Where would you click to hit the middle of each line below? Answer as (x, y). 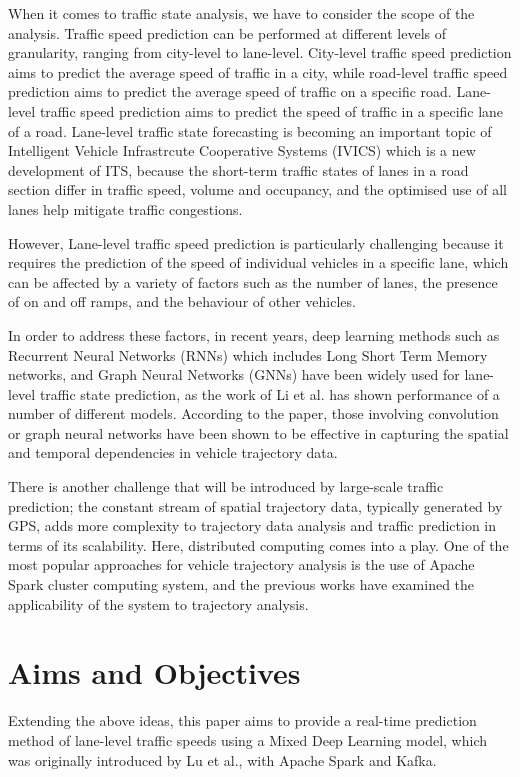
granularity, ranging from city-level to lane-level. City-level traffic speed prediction (260, 52)
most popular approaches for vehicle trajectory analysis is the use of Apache (241, 564)
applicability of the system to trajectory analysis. (158, 603)
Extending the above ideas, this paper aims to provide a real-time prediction (242, 720)
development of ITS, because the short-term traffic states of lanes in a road (238, 169)
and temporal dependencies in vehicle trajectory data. (173, 452)
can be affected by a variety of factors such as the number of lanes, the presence (253, 281)
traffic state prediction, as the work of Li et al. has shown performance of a (269, 393)
